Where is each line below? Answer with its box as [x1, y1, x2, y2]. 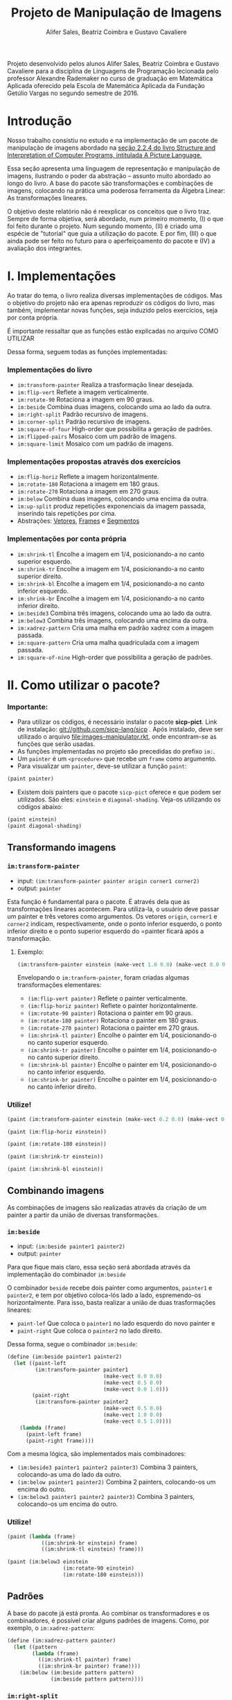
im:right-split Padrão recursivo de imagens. [17, 410, 148, 419]
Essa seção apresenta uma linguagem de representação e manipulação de [7, 164, 220, 173]
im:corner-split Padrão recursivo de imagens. [17, 417, 152, 426]
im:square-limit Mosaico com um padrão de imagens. [17, 440, 174, 448]
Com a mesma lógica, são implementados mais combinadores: [7, 1450, 186, 1458]
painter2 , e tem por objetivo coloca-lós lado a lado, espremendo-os [7, 1291, 202, 1299]
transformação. [7, 934, 51, 942]
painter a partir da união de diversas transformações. [7, 1211, 159, 1219]
